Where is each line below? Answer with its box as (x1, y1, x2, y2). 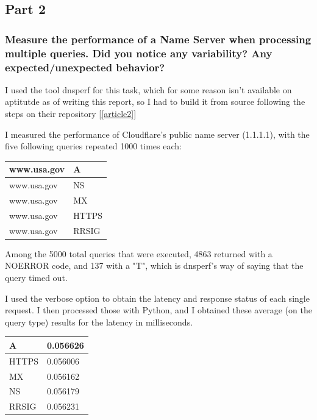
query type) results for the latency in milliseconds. (5, 315, 193, 328)
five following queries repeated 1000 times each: (5, 140, 182, 152)
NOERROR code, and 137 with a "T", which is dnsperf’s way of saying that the (5, 259, 304, 272)
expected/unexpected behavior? (5, 59, 165, 74)
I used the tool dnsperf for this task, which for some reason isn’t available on (5, 83, 292, 96)
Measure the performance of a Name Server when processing (5, 31, 312, 46)
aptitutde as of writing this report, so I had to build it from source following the (5, 95, 305, 108)
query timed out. (5, 271, 68, 283)
